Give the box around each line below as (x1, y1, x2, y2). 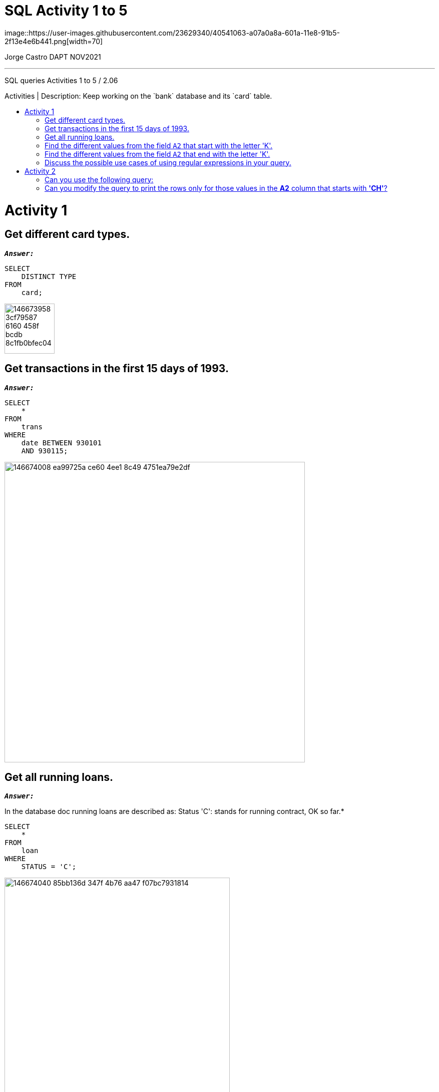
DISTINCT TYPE (21, 272, 77, 281)
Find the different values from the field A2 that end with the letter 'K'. (45, 149, 270, 158)
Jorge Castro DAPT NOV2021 (5, 52, 101, 61)
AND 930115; (21, 446, 68, 455)
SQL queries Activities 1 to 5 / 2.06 (5, 76, 118, 85)
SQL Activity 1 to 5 (5, 2, 128, 19)
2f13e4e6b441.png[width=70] (5, 37, 103, 46)
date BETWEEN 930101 (21, 438, 102, 447)
